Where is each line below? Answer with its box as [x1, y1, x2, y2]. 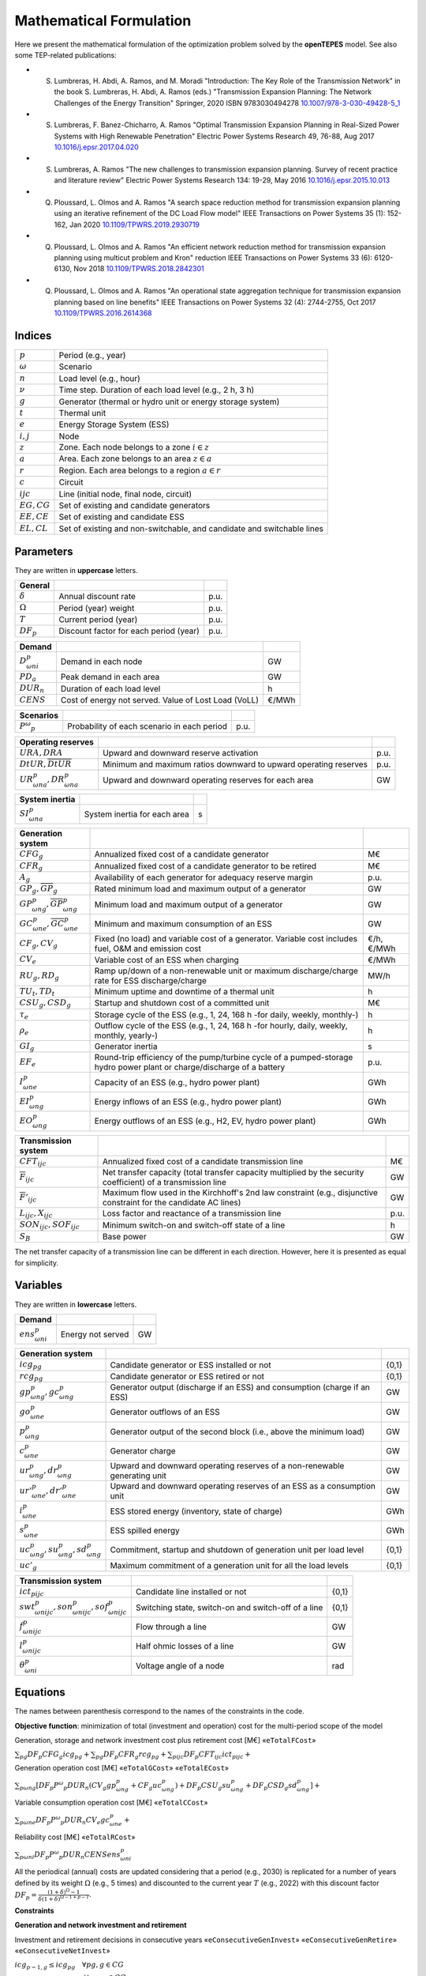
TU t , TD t [19, 986, 55, 998]
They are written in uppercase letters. [14, 565, 138, 575]
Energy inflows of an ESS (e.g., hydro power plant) [94, 1096, 282, 1107]
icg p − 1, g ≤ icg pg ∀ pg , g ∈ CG [14, 1960, 124, 1971]
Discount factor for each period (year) [58, 625, 200, 636]
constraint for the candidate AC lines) [102, 1197, 241, 1209]
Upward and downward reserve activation [103, 747, 259, 758]
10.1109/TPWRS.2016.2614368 [54, 308, 152, 318]
